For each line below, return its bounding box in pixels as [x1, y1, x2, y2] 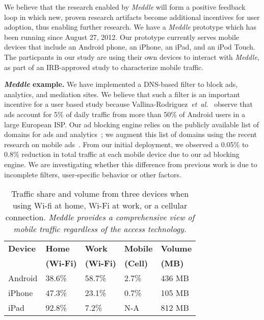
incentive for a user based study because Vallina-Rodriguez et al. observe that [4, 99, 253, 109]
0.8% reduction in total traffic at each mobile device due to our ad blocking [4, 149, 240, 159]
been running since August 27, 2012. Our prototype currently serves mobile [4, 31, 240, 42]
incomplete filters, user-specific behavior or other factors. [4, 169, 181, 179]
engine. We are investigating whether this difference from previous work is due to [4, 158, 257, 169]
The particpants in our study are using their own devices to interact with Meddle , [4, 51, 259, 62]
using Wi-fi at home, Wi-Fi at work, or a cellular [12, 199, 188, 212]
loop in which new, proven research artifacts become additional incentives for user [4, 11, 260, 22]
